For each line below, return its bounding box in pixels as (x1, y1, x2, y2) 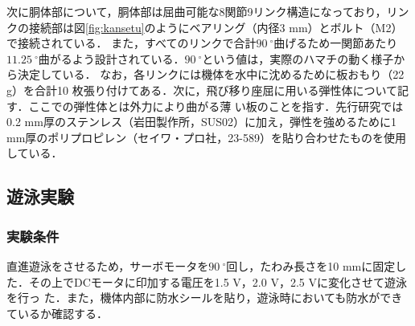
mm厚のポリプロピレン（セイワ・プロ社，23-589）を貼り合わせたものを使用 (6, 128, 406, 145)
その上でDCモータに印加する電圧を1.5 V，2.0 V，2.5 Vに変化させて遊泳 (28, 273, 407, 290)
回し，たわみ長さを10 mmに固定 (226, 257, 396, 274)
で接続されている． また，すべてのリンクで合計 (6, 35, 257, 51)
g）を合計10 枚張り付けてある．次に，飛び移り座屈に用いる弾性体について (6, 81, 398, 98)
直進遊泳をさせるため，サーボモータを (6, 257, 209, 274)
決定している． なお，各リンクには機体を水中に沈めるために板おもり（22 (17, 66, 405, 83)
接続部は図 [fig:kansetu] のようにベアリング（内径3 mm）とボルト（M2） (28, 18, 403, 35)
